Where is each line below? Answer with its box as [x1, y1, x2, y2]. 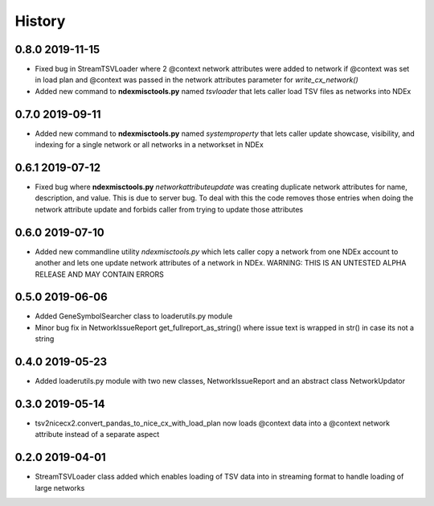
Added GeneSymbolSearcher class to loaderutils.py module [35, 311, 233, 321]
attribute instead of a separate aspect [35, 430, 160, 439]
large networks [35, 483, 85, 492]
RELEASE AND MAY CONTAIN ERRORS [35, 269, 165, 279]
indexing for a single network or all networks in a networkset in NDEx [35, 140, 264, 150]
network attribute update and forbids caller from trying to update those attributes [35, 204, 304, 214]
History [14, 12, 66, 30]
